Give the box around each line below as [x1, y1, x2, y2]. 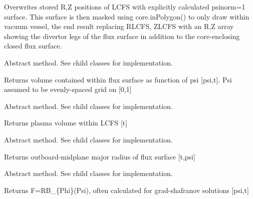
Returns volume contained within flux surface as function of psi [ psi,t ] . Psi [4, 74, 232, 84]
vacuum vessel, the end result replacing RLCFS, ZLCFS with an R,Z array [4, 21, 234, 31]
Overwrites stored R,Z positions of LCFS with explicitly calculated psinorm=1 [4, 1, 245, 11]
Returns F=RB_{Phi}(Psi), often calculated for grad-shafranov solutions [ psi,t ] [4, 184, 249, 195]
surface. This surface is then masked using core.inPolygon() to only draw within [4, 11, 249, 21]
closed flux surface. [4, 40, 62, 51]
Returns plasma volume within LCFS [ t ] [4, 117, 128, 128]
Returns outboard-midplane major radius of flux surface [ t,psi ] [4, 151, 195, 161]
